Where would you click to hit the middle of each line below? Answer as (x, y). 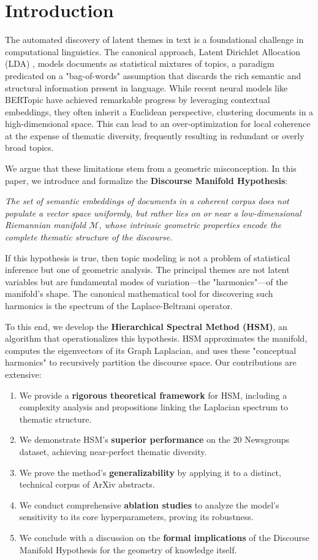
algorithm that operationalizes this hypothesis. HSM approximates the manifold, (156, 338)
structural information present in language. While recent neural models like (146, 87)
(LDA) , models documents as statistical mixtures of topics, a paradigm (140, 63)
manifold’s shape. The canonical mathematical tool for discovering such (139, 293)
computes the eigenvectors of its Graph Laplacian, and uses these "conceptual (151, 350)
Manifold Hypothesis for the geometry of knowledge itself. (128, 549)
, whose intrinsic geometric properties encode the (190, 225)
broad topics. (29, 148)
